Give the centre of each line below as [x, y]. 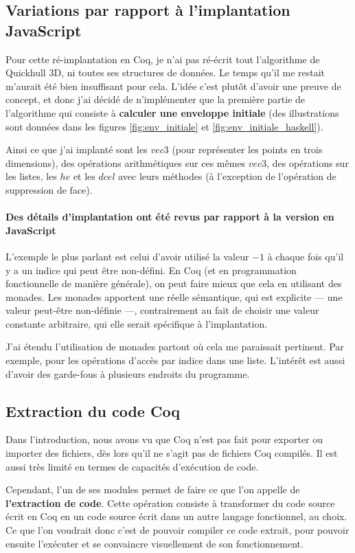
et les [84, 176]
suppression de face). [49, 189]
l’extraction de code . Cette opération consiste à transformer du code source [170, 503]
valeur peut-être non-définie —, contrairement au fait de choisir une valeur [162, 310]
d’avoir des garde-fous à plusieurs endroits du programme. [128, 373]
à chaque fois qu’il [306, 256]
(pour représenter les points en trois [247, 149]
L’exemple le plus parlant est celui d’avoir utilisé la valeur [127, 256]
